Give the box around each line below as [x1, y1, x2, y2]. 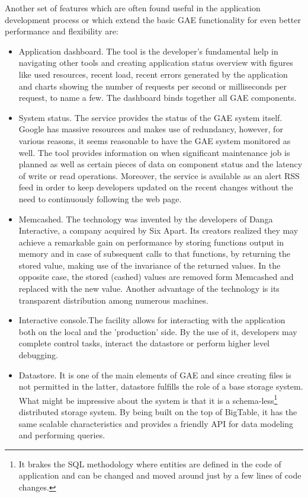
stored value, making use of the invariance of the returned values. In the [18, 259, 281, 271]
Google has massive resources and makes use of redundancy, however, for [18, 123, 283, 135]
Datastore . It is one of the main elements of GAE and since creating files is [18, 368, 291, 381]
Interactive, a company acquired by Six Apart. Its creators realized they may [18, 224, 299, 237]
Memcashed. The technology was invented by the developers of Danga [18, 212, 273, 225]
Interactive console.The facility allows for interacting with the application [18, 314, 285, 326]
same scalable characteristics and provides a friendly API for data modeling [18, 417, 293, 429]
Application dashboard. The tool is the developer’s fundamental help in [18, 44, 278, 57]
